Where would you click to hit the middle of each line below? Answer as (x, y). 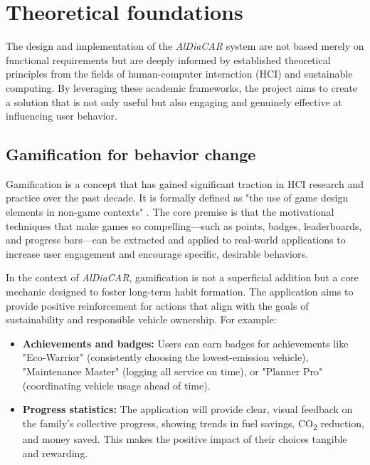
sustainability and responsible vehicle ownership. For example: (141, 319)
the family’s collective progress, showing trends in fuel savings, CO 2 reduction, (194, 424)
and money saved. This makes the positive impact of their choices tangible (185, 438)
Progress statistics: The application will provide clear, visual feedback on (187, 409)
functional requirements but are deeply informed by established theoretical (168, 59)
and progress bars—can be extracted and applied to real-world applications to (176, 240)
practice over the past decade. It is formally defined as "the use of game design (177, 198)
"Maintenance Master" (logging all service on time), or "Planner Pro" (173, 371)
